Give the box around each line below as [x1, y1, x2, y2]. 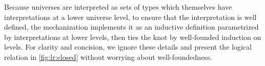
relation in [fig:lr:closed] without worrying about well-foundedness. [4, 51, 212, 62]
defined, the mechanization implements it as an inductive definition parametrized [4, 21, 259, 32]
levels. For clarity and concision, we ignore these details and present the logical [4, 41, 252, 52]
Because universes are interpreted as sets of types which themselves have [4, 2, 232, 12]
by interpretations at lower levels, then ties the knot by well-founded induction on [4, 31, 261, 42]
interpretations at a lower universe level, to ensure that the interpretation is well [4, 11, 257, 22]
